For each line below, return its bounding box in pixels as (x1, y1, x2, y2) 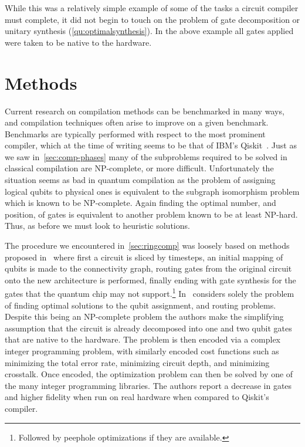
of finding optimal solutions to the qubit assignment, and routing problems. (5, 299, 276, 311)
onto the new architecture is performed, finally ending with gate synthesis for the (5, 273, 296, 286)
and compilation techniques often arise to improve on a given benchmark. (5, 116, 269, 128)
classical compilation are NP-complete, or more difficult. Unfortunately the (5, 162, 274, 174)
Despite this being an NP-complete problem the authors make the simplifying (5, 310, 284, 323)
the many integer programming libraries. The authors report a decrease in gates (5, 379, 292, 391)
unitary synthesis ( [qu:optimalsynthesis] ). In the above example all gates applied (5, 25, 294, 37)
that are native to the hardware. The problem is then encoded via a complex (5, 333, 280, 346)
